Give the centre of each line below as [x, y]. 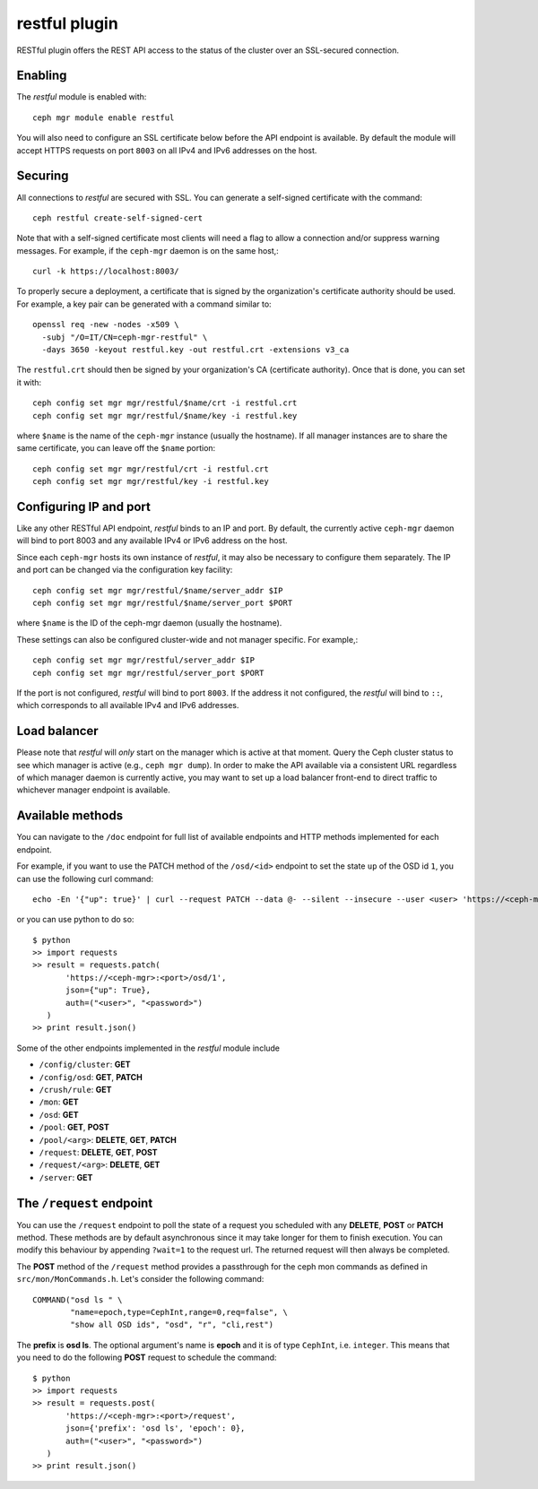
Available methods [70, 816]
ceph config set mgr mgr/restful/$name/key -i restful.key [165, 416]
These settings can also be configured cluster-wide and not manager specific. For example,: [187, 639]
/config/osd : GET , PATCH [91, 1077]
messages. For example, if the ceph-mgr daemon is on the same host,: [148, 250]
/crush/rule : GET [75, 1090]
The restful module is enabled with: [82, 97]
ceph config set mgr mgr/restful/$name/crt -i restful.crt [165, 403]
